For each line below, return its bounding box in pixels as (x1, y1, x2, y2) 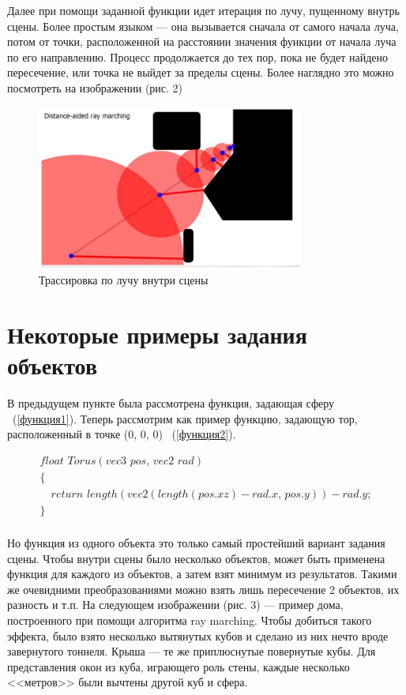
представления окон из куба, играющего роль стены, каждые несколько (7, 658, 350, 674)
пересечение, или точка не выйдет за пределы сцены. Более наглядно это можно (7, 64, 394, 81)
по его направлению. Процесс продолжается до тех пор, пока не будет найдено (7, 48, 389, 65)
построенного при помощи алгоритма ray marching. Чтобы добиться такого (7, 611, 372, 628)
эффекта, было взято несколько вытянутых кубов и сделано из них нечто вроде (7, 627, 389, 644)
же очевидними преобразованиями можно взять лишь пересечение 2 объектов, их (7, 580, 400, 597)
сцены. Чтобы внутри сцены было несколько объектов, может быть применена (7, 550, 385, 566)
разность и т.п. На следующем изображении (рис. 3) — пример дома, (7, 596, 344, 613)
